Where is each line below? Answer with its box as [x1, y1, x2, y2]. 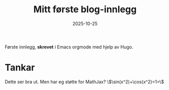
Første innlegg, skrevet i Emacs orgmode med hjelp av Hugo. [5, 43, 133, 50]
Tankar [5, 62, 35, 74]
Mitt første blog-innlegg [33, 4, 137, 15]
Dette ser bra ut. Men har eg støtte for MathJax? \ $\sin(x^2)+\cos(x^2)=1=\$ [5, 78, 164, 85]
